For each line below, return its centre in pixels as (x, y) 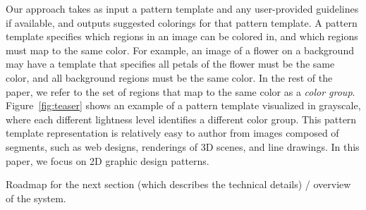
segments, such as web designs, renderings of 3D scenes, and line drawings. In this (183, 146)
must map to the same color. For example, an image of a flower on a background (180, 50)
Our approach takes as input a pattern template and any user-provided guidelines (182, 8)
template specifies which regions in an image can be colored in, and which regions (182, 36)
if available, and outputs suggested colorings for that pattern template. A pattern (182, 22)
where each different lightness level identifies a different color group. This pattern (181, 119)
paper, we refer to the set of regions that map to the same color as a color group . (181, 91)
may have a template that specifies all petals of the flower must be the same (170, 64)
